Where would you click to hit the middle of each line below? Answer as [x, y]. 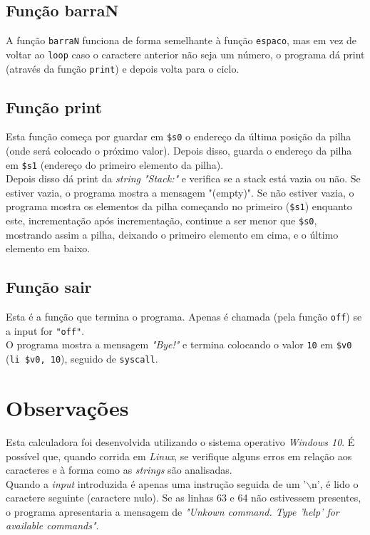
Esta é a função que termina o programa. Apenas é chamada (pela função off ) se [184, 317]
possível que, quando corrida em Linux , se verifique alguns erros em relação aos [179, 456]
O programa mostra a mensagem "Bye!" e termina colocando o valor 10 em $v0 [179, 344]
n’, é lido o [335, 483]
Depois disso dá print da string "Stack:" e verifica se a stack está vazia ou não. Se [183, 178]
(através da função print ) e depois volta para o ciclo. [123, 68]
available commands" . [52, 525]
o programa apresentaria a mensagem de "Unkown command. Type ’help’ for [173, 511]
